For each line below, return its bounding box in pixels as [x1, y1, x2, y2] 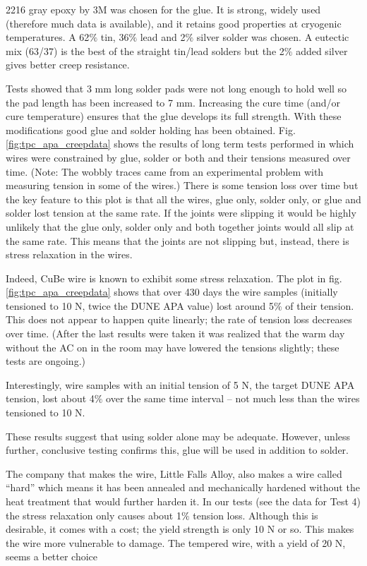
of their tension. [285, 298, 354, 313]
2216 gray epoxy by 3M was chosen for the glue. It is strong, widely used [6, 2, 321, 16]
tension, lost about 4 [6, 391, 95, 406]
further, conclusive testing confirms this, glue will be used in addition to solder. [6, 442, 349, 457]
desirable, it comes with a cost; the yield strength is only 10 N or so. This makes [6, 522, 354, 536]
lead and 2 [140, 30, 186, 44]
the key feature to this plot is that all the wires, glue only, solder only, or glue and [6, 191, 361, 206]
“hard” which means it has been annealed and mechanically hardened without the [6, 480, 360, 495]
